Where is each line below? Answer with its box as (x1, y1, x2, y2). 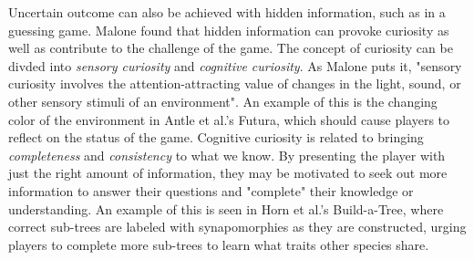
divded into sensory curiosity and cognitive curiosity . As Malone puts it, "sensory (8, 56, 462, 75)
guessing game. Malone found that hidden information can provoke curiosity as (8, 20, 449, 39)
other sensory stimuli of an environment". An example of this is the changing (8, 91, 438, 110)
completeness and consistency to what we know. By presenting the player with (8, 145, 446, 164)
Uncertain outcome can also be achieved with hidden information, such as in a (8, 3, 446, 21)
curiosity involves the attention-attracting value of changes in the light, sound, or (8, 74, 461, 93)
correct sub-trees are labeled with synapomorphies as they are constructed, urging (8, 217, 467, 236)
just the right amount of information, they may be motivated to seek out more (8, 163, 448, 182)
